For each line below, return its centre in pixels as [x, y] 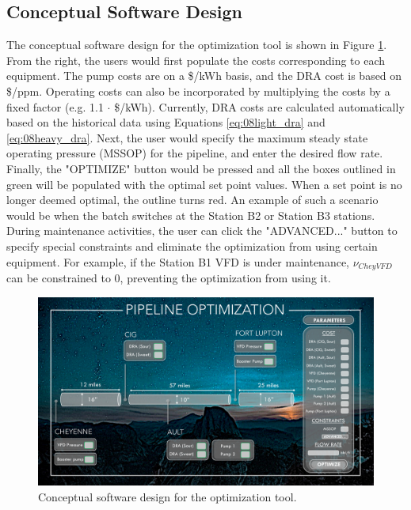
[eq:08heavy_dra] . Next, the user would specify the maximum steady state [187, 137]
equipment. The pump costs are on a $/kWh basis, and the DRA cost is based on [204, 76]
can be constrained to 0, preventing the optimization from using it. [169, 277]
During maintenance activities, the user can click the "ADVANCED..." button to [202, 230]
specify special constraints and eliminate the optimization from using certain [192, 246]
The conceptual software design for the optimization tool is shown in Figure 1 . [197, 45]
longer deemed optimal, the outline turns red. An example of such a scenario [192, 200]
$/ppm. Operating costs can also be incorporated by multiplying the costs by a [198, 91]
